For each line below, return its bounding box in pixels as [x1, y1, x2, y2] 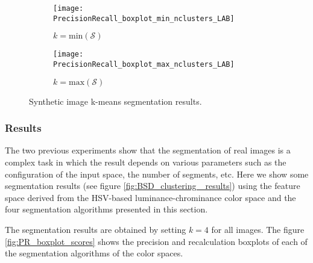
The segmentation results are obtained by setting [5, 223, 186, 235]
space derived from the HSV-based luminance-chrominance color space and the [5, 191, 296, 203]
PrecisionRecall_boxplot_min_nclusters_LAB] [53, 14, 235, 23]
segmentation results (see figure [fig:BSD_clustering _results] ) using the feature [5, 179, 300, 192]
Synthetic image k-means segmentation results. [29, 94, 202, 107]
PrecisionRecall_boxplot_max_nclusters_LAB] [53, 60, 235, 69]
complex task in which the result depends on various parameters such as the [5, 156, 286, 169]
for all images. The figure [211, 223, 305, 235]
